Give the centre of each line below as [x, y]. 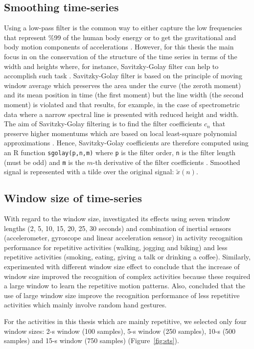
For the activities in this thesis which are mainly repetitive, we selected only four [125, 321]
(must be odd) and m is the [44, 162]
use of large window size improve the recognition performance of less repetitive [122, 295]
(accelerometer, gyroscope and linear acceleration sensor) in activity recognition [123, 238]
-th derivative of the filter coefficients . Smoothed [166, 162]
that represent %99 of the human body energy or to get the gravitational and [120, 37]
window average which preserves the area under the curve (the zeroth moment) [123, 85]
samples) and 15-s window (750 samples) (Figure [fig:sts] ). [92, 340]
